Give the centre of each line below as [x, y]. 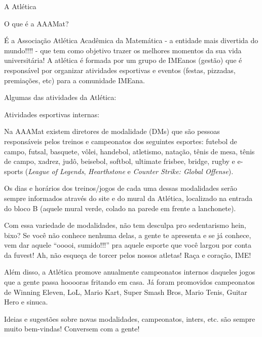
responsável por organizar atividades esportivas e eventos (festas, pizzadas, [120, 70]
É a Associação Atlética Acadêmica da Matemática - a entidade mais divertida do [131, 40]
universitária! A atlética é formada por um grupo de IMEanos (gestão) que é [123, 60]
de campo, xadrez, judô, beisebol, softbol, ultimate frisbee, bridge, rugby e [120, 161]
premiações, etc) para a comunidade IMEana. [75, 80]
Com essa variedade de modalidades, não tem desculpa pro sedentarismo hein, [125, 225]
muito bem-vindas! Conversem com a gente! [72, 329]
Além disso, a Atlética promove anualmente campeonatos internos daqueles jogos [130, 272]
